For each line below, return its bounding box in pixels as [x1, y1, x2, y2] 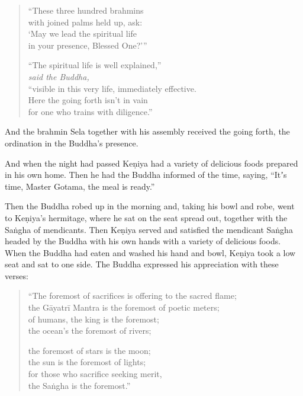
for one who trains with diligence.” [28, 105, 153, 117]
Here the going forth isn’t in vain [28, 94, 148, 106]
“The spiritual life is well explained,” [28, 59, 162, 71]
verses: [5, 269, 28, 282]
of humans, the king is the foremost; [28, 312, 159, 325]
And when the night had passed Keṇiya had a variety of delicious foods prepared [5, 157, 298, 169]
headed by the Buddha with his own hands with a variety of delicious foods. [5, 235, 281, 247]
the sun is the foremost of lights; [28, 356, 146, 368]
